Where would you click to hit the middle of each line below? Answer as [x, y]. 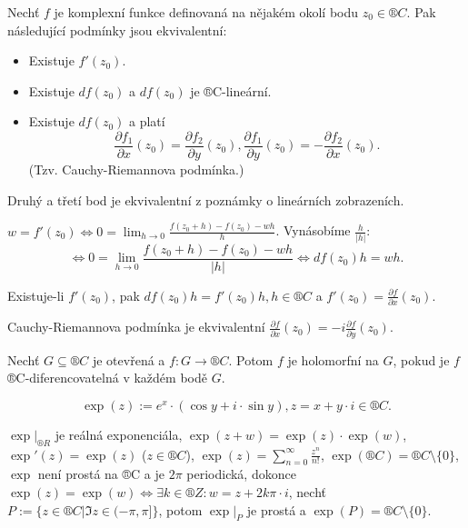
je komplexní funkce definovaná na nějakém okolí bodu [206, 12]
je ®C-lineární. [231, 90]
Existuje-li [36, 295]
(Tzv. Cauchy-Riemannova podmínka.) [136, 169]
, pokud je [421, 359]
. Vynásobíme [313, 230]
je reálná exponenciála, [119, 434]
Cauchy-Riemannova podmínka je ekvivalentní [136, 327]
